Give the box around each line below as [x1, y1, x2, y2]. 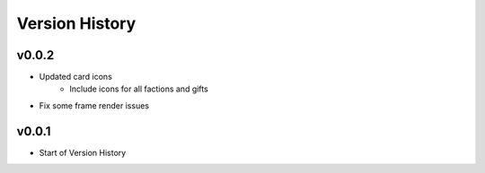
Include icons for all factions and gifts [69, 83, 208, 94]
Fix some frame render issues [39, 99, 150, 111]
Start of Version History [39, 147, 127, 158]
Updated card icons [39, 72, 112, 82]
